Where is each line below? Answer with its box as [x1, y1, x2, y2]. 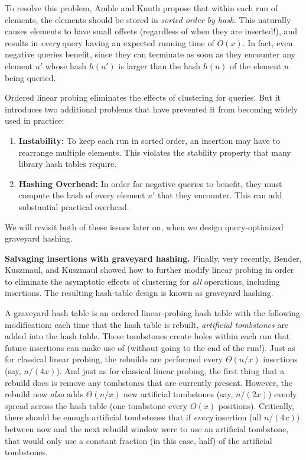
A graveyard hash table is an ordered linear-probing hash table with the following [5, 307, 300, 319]
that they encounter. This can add [158, 189, 282, 201]
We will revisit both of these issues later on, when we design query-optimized [5, 220, 284, 233]
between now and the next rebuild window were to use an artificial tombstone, [5, 423, 289, 435]
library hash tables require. [18, 157, 117, 170]
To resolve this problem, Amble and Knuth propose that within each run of [5, 2, 278, 14]
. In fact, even [242, 36, 293, 49]
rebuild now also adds [5, 388, 84, 400]
